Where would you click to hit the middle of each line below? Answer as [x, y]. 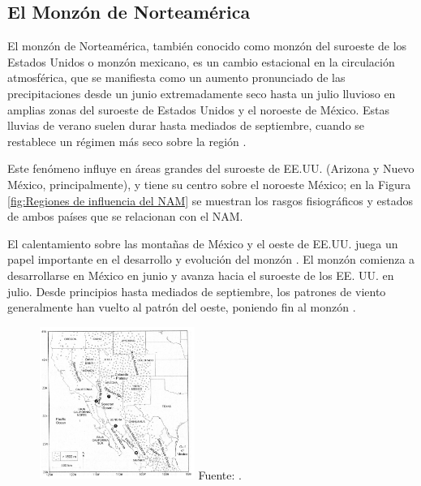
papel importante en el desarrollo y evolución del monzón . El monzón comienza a [211, 259]
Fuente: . [220, 474]
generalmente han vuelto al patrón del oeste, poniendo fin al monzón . [182, 307]
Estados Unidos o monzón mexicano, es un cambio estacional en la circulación [201, 61]
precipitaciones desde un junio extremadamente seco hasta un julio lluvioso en [202, 93]
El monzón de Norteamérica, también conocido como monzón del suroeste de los [207, 46]
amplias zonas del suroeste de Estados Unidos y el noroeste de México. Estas [198, 109]
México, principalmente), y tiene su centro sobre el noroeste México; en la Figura [209, 184]
